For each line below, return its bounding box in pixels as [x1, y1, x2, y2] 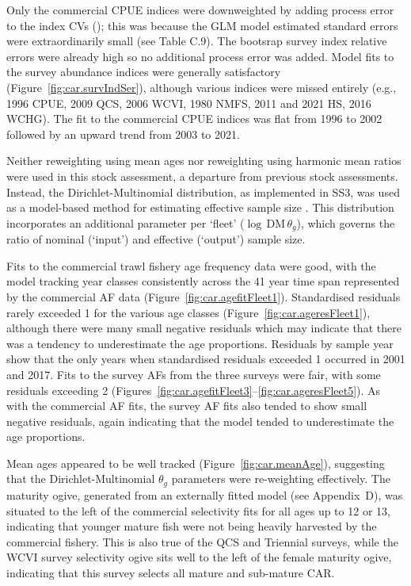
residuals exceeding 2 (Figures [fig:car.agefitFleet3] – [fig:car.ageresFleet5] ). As [6, 381, 381, 398]
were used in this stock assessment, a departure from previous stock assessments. [6, 167, 398, 184]
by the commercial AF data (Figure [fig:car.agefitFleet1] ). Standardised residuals [6, 288, 401, 304]
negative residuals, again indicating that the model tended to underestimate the [6, 412, 394, 429]
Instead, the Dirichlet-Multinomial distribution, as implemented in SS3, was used [6, 183, 400, 200]
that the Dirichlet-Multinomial [6, 470, 155, 487]
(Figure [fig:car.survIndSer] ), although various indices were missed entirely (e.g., [6, 79, 397, 95]
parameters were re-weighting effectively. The [171, 470, 390, 487]
